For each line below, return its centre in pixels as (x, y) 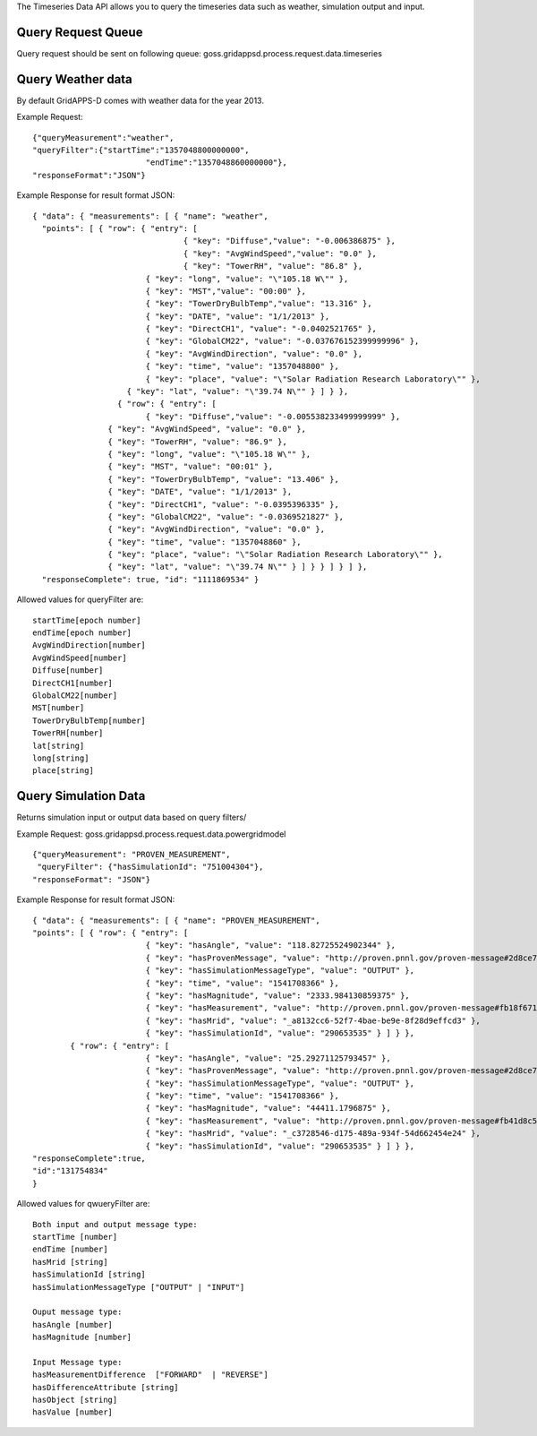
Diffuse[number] (68, 671)
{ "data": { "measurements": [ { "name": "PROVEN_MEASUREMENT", (177, 920)
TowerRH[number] (68, 733)
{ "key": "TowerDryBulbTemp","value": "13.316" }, (259, 304)
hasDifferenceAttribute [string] (106, 1387)
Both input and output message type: (115, 1224)
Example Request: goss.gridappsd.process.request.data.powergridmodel (151, 834)
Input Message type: (77, 1362)
